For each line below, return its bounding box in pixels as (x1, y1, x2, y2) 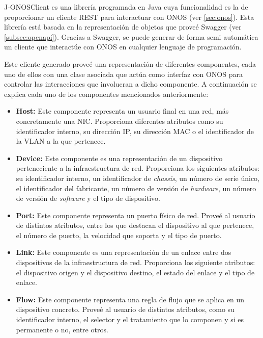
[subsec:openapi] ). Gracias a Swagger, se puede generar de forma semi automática (4, 31, 258, 42)
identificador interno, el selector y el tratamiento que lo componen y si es (16, 314, 244, 325)
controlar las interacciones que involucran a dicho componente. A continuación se (4, 79, 257, 89)
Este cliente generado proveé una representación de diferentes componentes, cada (4, 58, 256, 69)
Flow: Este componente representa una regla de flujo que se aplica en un (16, 294, 245, 304)
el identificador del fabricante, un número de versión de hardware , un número (16, 183, 256, 193)
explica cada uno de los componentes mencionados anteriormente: (4, 88, 209, 99)
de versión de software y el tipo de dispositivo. (16, 193, 160, 203)
